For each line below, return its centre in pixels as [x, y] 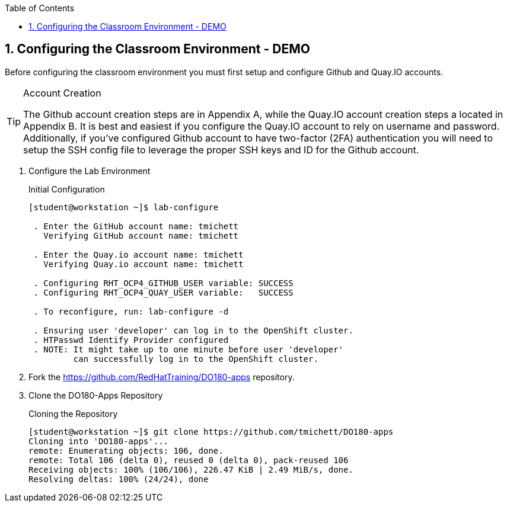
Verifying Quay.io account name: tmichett [144, 264]
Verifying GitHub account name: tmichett [141, 235]
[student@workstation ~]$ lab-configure [124, 207]
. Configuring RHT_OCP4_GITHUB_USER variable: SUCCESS [163, 283]
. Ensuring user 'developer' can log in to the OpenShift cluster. [193, 330]
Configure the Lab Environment [90, 171]
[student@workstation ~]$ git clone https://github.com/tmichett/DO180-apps [211, 431]
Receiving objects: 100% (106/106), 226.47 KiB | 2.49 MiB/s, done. [191, 469]
